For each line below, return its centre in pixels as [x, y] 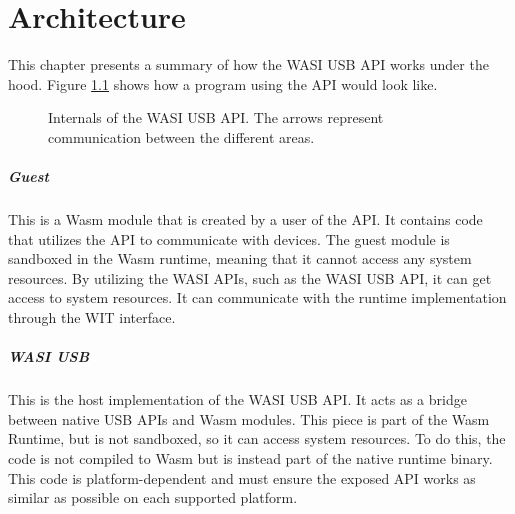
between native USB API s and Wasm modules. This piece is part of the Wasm [249, 418]
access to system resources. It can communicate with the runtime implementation [257, 297]
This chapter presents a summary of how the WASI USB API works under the [248, 64]
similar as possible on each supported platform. [153, 497]
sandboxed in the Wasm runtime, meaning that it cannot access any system [240, 258]
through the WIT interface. [92, 317]
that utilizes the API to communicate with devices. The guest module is [229, 238]
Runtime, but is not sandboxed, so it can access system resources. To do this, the [257, 438]
